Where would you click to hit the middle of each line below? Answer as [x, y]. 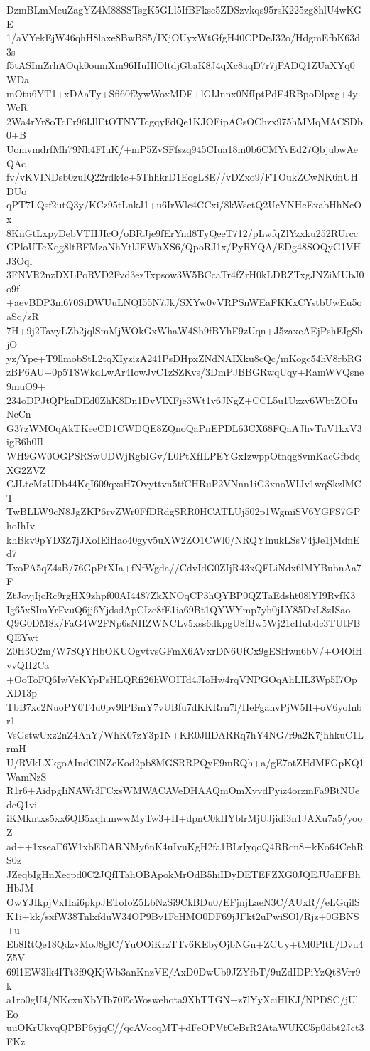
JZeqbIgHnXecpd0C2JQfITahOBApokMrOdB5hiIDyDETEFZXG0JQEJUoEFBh [184, 873]
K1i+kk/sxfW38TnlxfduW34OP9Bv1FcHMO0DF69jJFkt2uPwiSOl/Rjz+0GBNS [183, 915]
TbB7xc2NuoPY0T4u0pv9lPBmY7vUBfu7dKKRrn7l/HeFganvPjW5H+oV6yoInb [184, 706]
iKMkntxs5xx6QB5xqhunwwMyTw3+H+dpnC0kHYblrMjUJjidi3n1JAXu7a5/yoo [185, 818]
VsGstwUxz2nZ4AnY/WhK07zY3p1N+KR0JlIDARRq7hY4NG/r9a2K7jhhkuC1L [185, 734]
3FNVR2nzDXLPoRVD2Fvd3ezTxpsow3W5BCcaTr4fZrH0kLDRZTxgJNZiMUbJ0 [185, 274]
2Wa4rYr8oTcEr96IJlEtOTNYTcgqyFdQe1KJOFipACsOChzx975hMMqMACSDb [185, 121]
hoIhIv [21, 525]
